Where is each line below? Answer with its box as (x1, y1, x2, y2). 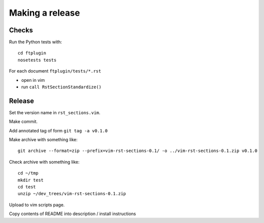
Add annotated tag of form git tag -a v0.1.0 (9, 127, 108, 133)
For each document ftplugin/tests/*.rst (9, 68, 101, 74)
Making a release (9, 7, 80, 18)
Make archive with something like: (9, 137, 78, 143)
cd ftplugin (18, 50, 46, 56)
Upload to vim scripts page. (9, 201, 65, 208)
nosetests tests (18, 57, 57, 63)
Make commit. (9, 119, 38, 124)
